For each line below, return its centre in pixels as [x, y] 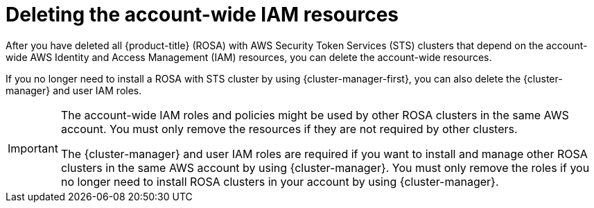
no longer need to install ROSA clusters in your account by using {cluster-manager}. [280, 181]
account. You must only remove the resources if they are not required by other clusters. [289, 129]
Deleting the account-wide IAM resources [202, 15]
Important [33, 148]
